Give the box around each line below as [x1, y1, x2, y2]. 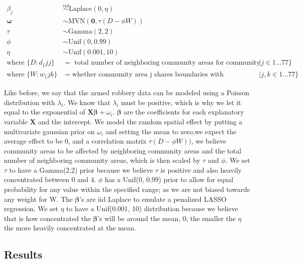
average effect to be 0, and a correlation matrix [4, 136, 147, 146]
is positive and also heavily [160, 164, 242, 175]
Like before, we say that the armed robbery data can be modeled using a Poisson [4, 87, 250, 98]
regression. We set [4, 203, 58, 214]
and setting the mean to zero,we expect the [106, 126, 236, 136]
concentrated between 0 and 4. [4, 174, 96, 185]
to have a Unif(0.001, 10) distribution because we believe [66, 203, 238, 214]
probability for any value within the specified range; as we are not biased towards [4, 184, 250, 194]
